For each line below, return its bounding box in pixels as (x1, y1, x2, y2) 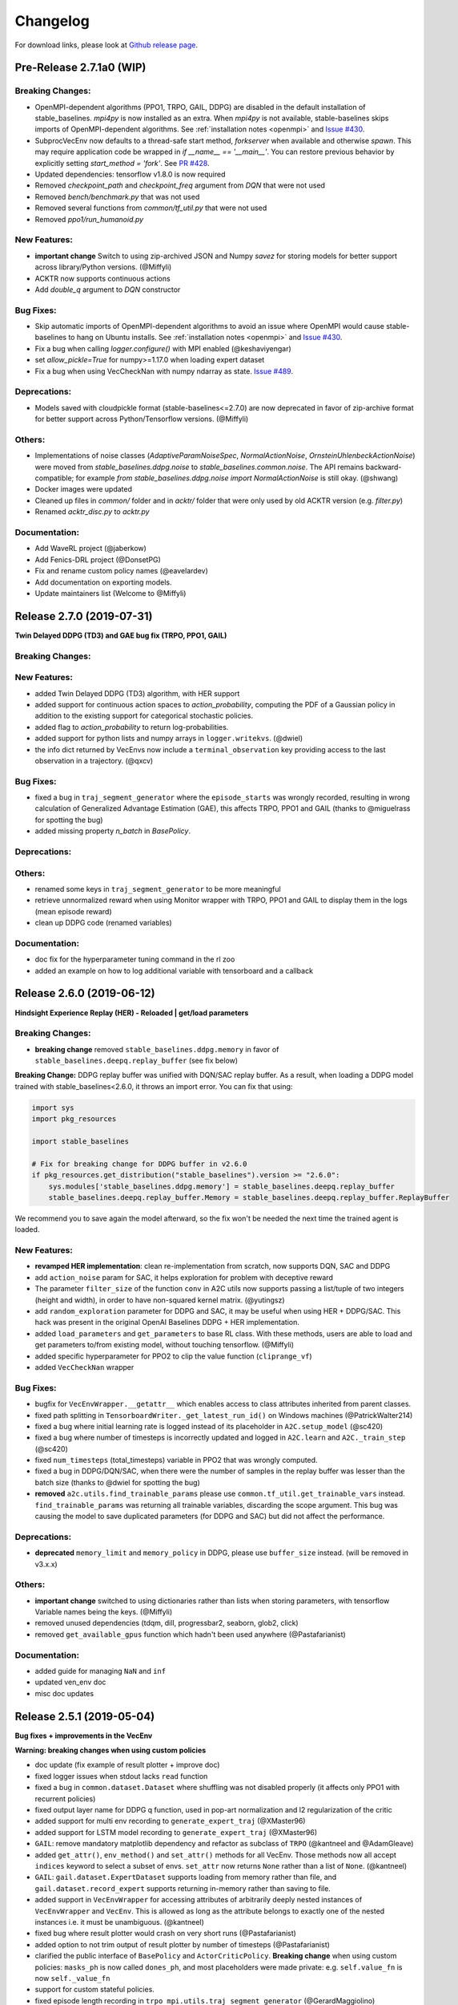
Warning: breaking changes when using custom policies (14, 1745, 207, 1756)
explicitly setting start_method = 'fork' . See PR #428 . (34, 158, 210, 168)
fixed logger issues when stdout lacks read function (34, 1771, 208, 1780)
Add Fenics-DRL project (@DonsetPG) (34, 554, 162, 565)
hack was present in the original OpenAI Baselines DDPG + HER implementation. (34, 1318, 300, 1327)
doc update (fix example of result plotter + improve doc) (34, 1760, 220, 1770)
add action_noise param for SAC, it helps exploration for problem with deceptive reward (34, 1272, 334, 1282)
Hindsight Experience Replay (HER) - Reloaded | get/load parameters (14, 1007, 249, 1018)
